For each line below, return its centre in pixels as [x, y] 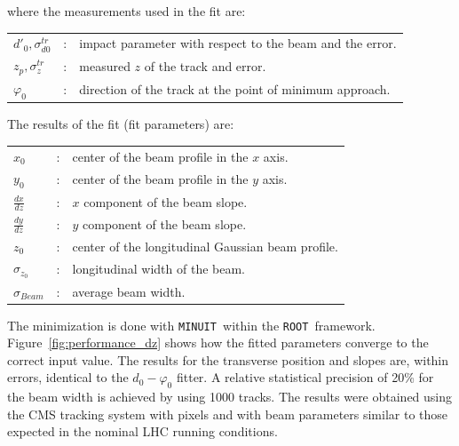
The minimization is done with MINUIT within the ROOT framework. [191, 325]
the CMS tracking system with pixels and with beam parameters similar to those [228, 414]
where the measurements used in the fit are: [127, 11]
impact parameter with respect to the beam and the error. [238, 43]
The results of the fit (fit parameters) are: [121, 124]
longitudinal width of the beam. [158, 269]
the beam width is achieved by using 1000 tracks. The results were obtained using [230, 397]
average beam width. [129, 291]
